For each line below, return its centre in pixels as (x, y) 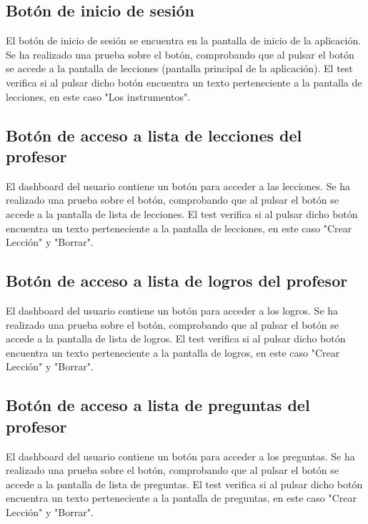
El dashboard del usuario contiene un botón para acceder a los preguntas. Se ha (180, 456)
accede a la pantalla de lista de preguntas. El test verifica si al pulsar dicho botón (184, 484)
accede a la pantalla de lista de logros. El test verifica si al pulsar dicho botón (176, 338)
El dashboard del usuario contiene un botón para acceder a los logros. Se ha (172, 310)
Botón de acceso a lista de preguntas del (158, 405)
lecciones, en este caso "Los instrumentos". (98, 96)
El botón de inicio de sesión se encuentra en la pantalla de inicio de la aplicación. (184, 40)
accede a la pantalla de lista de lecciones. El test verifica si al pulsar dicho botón (182, 213)
